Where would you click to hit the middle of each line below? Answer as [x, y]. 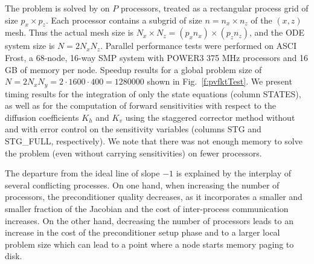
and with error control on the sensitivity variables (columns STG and [133, 129]
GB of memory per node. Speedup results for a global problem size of [133, 69]
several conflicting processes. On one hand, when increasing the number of [142, 185]
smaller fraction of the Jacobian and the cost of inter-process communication [147, 208]
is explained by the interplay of [234, 173]
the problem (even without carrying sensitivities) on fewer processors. [133, 153]
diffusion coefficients [42, 117]
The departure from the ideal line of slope [82, 173]
